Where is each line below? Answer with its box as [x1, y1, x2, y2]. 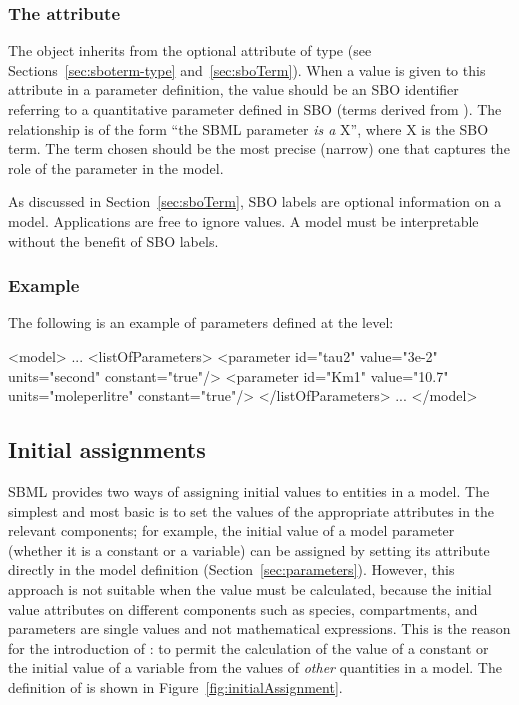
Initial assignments [8, 434, 206, 465]
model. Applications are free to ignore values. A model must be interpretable [8, 210, 479, 231]
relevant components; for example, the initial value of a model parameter [8, 520, 455, 541]
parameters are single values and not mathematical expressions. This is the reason [8, 618, 511, 639]
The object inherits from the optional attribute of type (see [8, 40, 372, 61]
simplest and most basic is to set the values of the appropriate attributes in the [8, 500, 495, 521]
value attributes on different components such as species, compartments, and [8, 598, 478, 619]
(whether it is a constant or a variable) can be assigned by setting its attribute [8, 539, 490, 560]
